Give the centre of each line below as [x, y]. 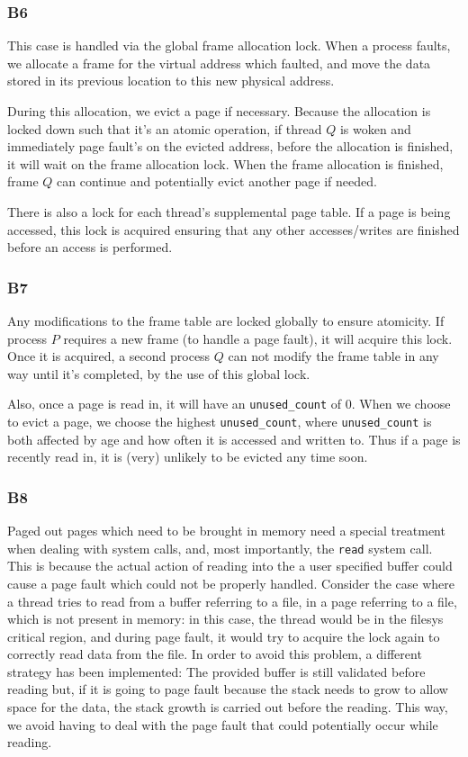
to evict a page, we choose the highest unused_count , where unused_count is [220, 421]
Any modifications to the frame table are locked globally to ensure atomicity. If [226, 320]
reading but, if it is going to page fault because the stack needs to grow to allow [228, 689]
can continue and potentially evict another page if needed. [217, 181]
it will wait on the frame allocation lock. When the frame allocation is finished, [225, 163]
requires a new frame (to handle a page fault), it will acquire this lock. [258, 338]
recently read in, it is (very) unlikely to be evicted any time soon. [188, 457]
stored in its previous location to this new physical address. [171, 81]
